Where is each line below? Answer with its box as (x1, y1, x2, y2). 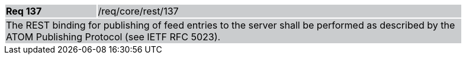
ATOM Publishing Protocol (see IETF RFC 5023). (6, 31, 221, 43)
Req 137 (6, 5, 42, 17)
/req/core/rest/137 (98, 5, 179, 17)
